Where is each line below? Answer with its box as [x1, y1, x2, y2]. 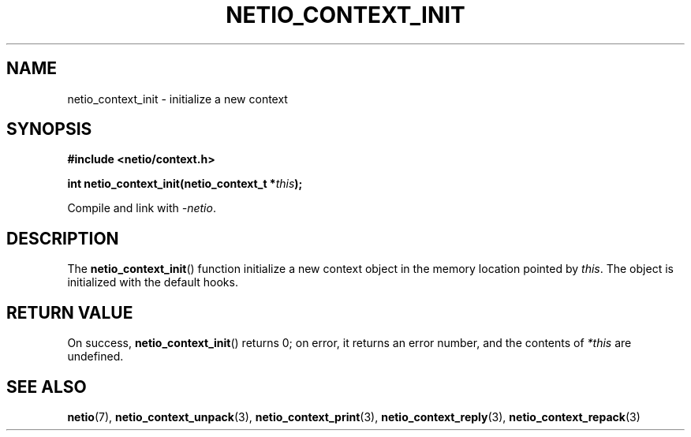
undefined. [67, 349, 124, 364]
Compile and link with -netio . [67, 201, 216, 215]
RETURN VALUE [6, 302, 133, 323]
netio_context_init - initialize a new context [67, 92, 288, 106]
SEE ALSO [6, 376, 87, 397]
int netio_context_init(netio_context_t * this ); [67, 177, 303, 191]
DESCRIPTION [6, 228, 119, 248]
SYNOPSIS [6, 119, 92, 140]
